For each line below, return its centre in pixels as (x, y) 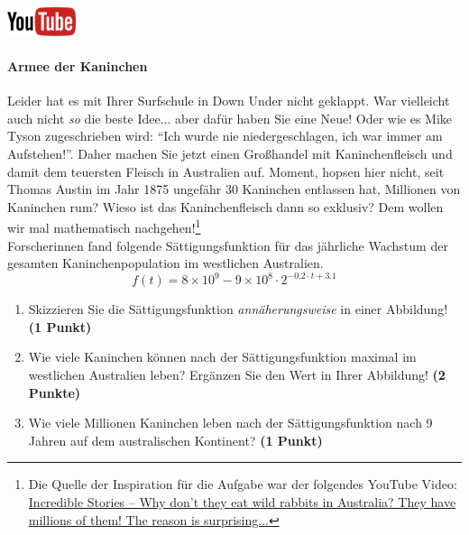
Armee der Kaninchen (78, 66)
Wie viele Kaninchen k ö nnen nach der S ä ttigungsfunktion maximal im (222, 357)
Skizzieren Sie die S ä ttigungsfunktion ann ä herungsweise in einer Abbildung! (238, 309)
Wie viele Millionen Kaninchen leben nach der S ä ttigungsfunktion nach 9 (230, 423)
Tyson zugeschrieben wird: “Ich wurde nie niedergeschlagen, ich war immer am (225, 136)
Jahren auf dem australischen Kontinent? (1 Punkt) (175, 440)
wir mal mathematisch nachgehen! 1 (104, 226)
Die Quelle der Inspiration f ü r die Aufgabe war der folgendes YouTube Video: (243, 484)
